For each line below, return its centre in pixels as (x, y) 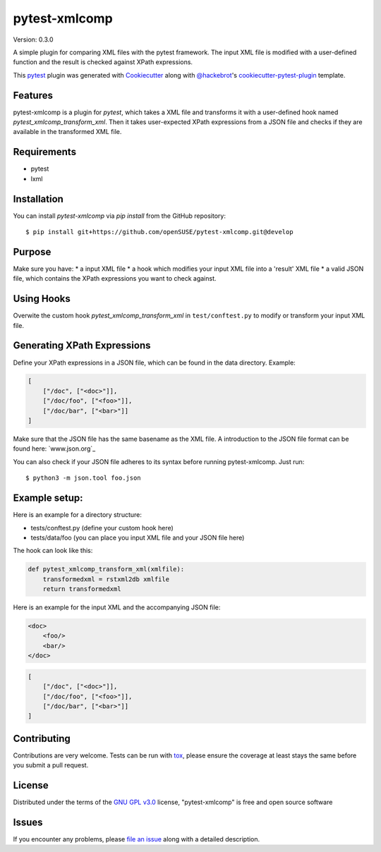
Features (33, 95)
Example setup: (48, 498)
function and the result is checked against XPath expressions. (103, 62)
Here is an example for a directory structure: (78, 515)
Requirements (45, 152)
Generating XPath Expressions (82, 346)
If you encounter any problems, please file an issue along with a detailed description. (137, 839)
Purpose (32, 251)
